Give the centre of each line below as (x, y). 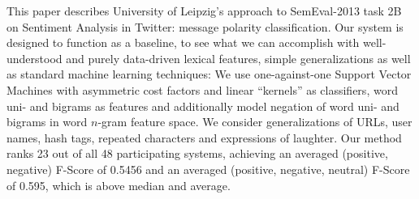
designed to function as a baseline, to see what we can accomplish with (183, 42)
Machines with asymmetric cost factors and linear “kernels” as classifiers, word (202, 89)
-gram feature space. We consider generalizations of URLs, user (255, 122)
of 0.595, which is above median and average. (119, 185)
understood (35, 58)
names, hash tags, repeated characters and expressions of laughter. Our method (204, 137)
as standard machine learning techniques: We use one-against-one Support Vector (209, 74)
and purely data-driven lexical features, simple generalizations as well (238, 58)
